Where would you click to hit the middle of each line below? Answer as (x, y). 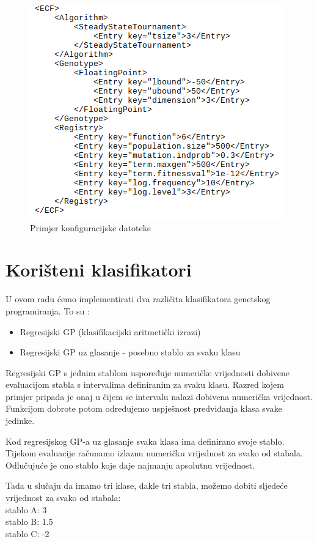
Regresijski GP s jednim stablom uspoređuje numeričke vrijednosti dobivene (148, 372)
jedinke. (20, 421)
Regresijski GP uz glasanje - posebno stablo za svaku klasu (130, 352)
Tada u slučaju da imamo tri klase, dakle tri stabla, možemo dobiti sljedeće (147, 485)
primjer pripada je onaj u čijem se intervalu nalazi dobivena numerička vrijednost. (159, 396)
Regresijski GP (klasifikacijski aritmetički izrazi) (110, 331)
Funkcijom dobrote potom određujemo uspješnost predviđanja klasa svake (144, 408)
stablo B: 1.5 (29, 522)
